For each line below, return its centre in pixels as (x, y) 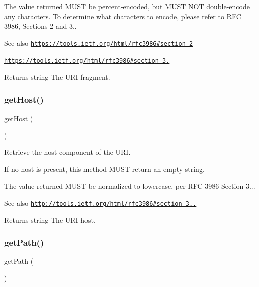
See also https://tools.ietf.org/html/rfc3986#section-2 (99, 43)
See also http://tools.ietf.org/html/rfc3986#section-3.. (100, 203)
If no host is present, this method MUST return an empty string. (104, 169)
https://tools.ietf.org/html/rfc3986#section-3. (87, 61)
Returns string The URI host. (50, 220)
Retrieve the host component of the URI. (67, 152)
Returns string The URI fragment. (57, 77)
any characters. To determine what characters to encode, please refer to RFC (123, 16)
